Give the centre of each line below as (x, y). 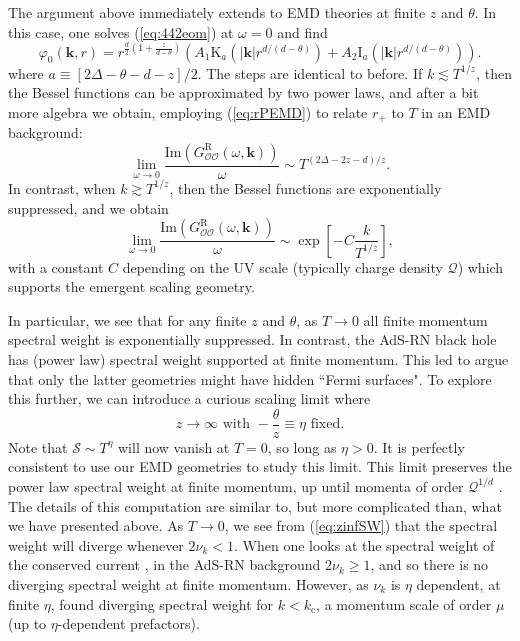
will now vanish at (174, 446)
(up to (27, 623)
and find (302, 31)
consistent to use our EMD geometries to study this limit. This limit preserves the (260, 466)
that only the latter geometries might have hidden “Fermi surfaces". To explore (250, 378)
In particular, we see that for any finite (127, 319)
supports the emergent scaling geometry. (131, 286)
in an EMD (456, 111)
